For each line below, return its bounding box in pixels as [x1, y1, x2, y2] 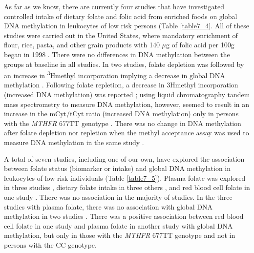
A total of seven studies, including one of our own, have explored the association [4, 153, 245, 164]
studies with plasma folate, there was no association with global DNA [4, 201, 212, 211]
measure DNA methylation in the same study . [4, 137, 144, 147]
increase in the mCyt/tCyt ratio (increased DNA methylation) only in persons [4, 108, 239, 119]
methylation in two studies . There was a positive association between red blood [4, 211, 244, 221]
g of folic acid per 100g [166, 40, 234, 50]
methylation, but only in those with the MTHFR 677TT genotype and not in [4, 230, 235, 240]
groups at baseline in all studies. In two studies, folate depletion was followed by [4, 59, 244, 69]
